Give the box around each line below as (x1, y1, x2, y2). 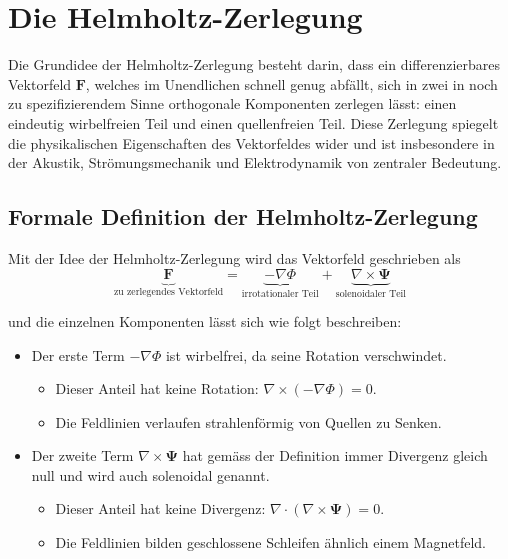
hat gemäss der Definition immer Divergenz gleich (182, 445, 488, 466)
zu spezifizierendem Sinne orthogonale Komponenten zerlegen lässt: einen (8, 93, 457, 114)
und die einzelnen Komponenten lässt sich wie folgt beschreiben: (8, 310, 402, 331)
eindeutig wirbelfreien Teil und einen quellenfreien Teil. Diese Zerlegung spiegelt (8, 112, 499, 133)
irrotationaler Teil (241, 289, 319, 300)
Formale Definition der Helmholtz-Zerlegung (8, 201, 478, 232)
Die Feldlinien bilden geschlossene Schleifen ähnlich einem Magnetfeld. (55, 532, 486, 553)
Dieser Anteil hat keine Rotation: (55, 378, 259, 399)
